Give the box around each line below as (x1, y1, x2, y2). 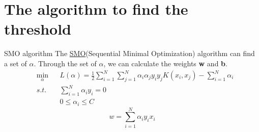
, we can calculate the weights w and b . (103, 58, 227, 68)
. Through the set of (34, 58, 97, 68)
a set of (4, 58, 27, 68)
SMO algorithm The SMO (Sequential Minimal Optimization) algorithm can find (4, 48, 255, 59)
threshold (4, 18, 71, 39)
